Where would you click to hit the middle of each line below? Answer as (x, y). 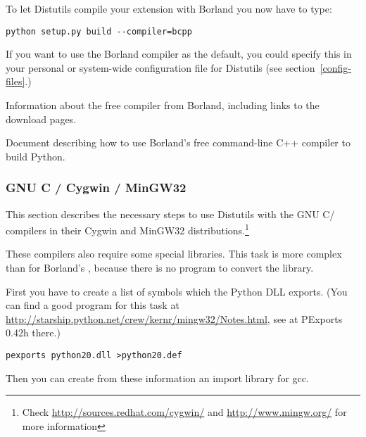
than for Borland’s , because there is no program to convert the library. (160, 268)
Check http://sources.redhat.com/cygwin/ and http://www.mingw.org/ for (184, 412)
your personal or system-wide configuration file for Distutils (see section (160, 67)
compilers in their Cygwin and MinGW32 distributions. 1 (127, 229)
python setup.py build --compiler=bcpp (99, 31)
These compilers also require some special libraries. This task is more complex (174, 254)
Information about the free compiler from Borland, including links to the (163, 105)
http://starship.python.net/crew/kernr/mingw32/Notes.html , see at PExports (174, 318)
